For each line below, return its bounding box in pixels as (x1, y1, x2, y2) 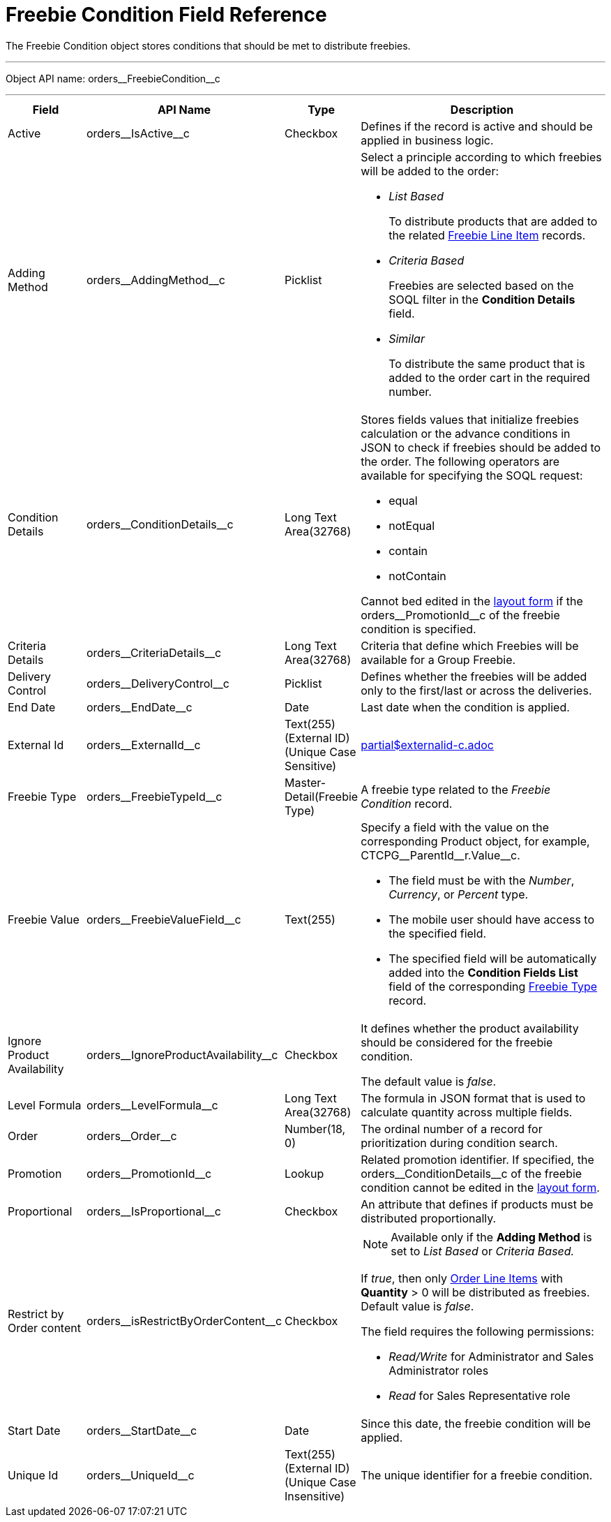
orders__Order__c (86, 1128, 177, 1143)
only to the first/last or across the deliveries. (361, 683, 592, 697)
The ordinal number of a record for (361, 1121, 543, 1136)
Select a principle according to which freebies (361, 149, 602, 164)
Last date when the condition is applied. (361, 700, 570, 714)
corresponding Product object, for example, (361, 834, 590, 848)
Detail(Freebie (285, 789, 359, 804)
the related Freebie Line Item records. (389, 228, 586, 242)
